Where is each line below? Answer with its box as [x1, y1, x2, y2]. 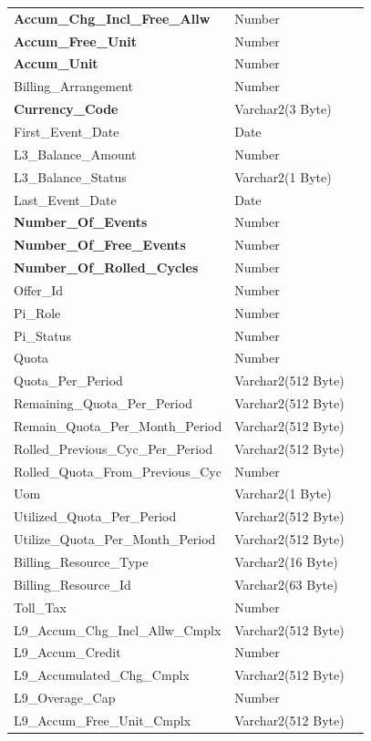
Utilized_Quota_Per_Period [14, 507, 177, 526]
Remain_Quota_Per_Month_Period [14, 416, 222, 435]
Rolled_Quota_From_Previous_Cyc [14, 461, 222, 480]
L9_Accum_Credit [14, 643, 121, 662]
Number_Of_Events [14, 212, 148, 232]
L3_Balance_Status [14, 167, 127, 186]
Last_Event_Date [14, 190, 117, 209]
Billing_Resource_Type [14, 552, 149, 571]
